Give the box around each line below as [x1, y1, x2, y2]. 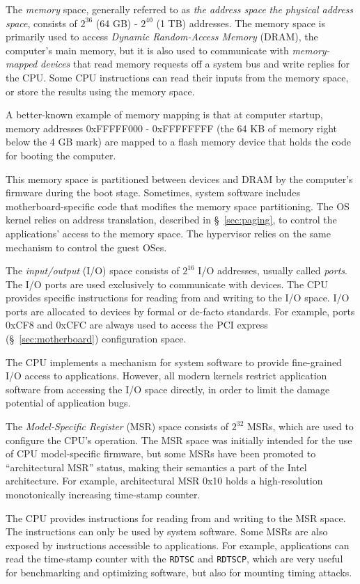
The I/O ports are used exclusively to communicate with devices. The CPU [6, 276, 328, 291]
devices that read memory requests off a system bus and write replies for [40, 56, 350, 71]
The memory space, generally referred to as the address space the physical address [6, 2, 354, 16]
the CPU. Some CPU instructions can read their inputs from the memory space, [6, 70, 349, 84]
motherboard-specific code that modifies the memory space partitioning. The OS [6, 198, 350, 213]
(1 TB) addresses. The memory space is [156, 15, 325, 30]
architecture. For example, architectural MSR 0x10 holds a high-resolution [6, 473, 323, 488]
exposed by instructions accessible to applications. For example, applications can [6, 537, 350, 552]
